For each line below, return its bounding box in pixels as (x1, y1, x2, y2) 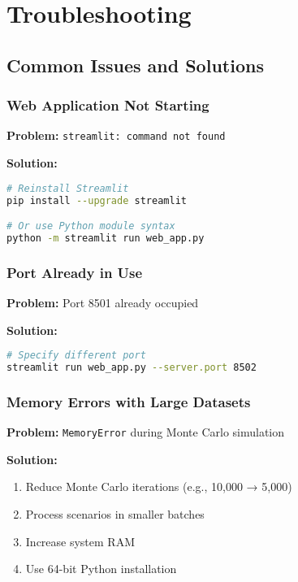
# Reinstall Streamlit (6, 182, 129, 194)
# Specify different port (6, 350, 146, 362)
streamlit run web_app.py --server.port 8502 (6, 362, 257, 374)
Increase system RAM (25, 532, 136, 549)
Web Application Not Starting (6, 95, 209, 115)
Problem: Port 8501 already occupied (6, 294, 199, 311)
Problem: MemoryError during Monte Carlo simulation (6, 423, 285, 441)
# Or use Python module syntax (6, 220, 175, 232)
